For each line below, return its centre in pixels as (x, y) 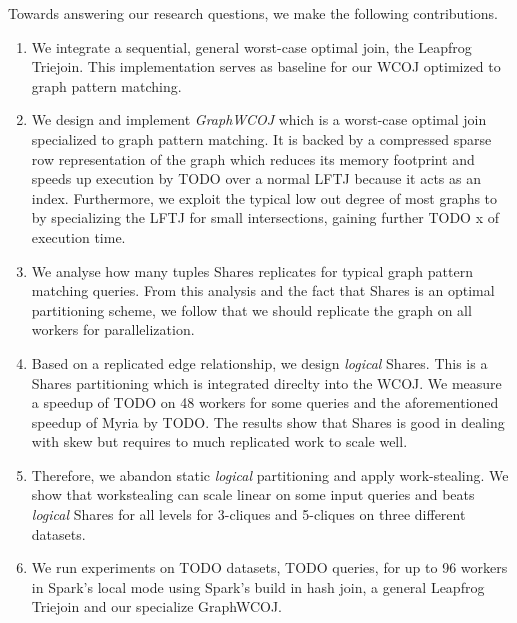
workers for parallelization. (113, 329)
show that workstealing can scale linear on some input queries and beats (253, 494)
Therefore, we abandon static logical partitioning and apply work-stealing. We (270, 474)
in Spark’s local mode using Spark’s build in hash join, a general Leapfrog (258, 586)
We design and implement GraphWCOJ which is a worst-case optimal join (259, 119)
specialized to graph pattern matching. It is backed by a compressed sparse (261, 138)
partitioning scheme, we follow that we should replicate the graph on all (251, 309)
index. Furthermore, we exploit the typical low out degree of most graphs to (264, 197)
